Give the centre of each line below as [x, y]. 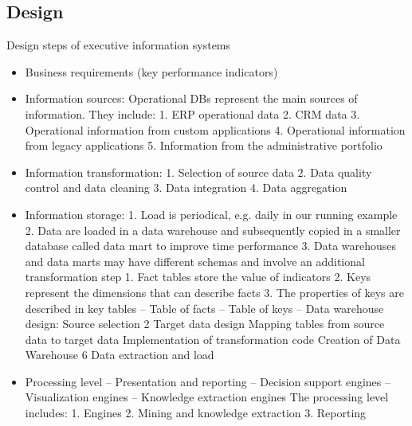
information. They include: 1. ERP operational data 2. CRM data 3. [192, 113]
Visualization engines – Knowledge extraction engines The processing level [207, 397]
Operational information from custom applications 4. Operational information [215, 129]
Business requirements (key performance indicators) [151, 71]
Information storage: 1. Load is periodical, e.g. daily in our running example [211, 214]
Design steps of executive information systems [119, 45]
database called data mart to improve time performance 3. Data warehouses [211, 246]
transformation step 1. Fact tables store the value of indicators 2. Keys [198, 277]
